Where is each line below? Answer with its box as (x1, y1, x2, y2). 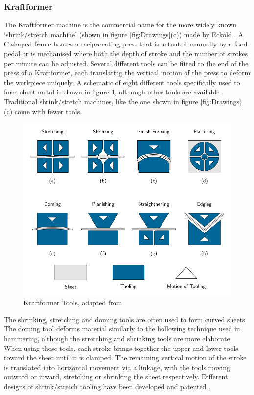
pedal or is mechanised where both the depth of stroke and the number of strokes (4, 48, 248, 58)
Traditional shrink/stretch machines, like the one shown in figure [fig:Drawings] (4, 96, 241, 106)
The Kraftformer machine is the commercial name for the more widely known (4, 20, 237, 30)
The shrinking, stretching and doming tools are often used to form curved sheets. (4, 314, 247, 324)
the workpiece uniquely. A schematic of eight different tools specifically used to (4, 77, 240, 87)
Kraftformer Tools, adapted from (23, 298, 122, 308)
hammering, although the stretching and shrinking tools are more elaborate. (4, 333, 232, 343)
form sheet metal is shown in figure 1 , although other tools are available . (4, 87, 224, 97)
